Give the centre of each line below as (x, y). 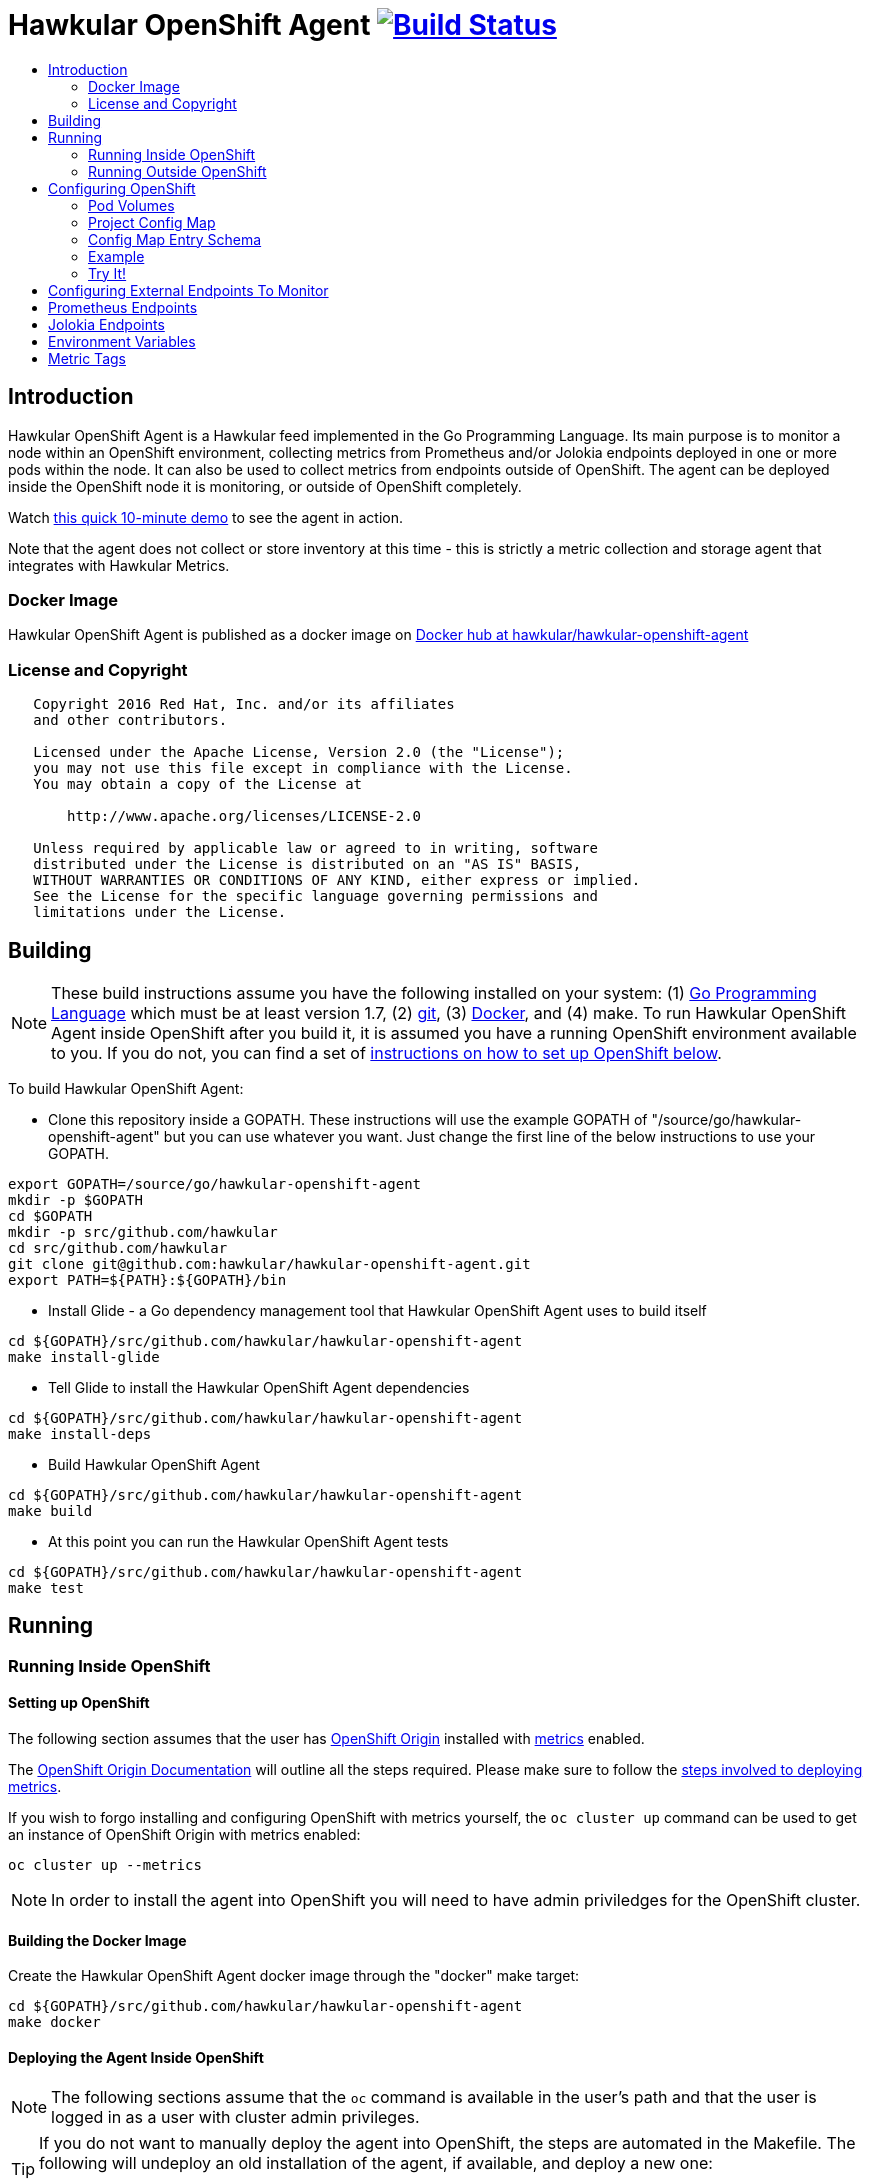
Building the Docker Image (97, 1940)
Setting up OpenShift (79, 1703)
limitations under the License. (160, 912)
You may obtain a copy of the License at (198, 784)
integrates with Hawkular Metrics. (119, 565)
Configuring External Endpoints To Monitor (188, 290)
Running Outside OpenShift (177, 171)
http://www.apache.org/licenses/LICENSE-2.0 (244, 816)
